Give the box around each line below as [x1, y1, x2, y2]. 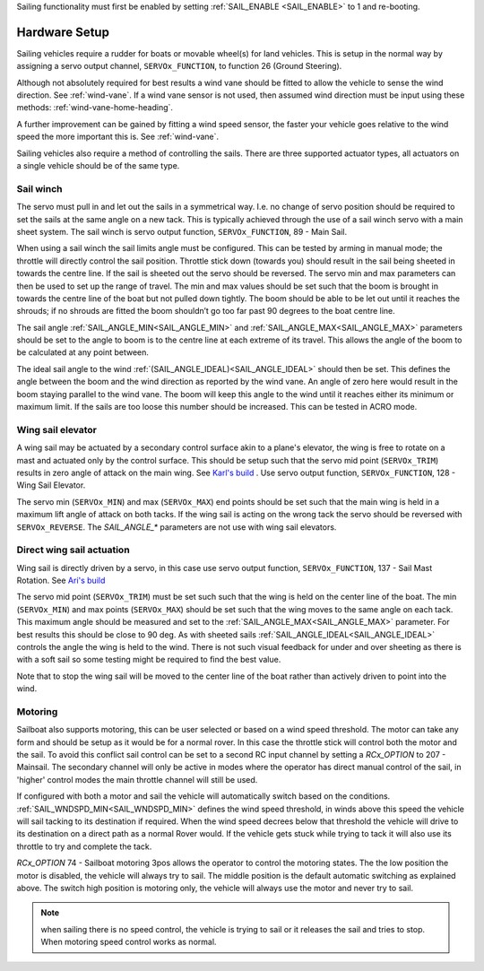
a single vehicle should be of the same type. [16, 160, 180, 171]
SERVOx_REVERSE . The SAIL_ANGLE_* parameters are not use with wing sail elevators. [16, 521, 337, 533]
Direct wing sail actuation [16, 543, 130, 556]
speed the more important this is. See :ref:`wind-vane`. [16, 131, 220, 143]
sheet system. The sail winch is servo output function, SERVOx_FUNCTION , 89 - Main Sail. [16, 226, 348, 237]
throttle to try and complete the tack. [16, 841, 152, 852]
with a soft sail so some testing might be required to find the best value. [16, 655, 281, 665]
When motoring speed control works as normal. [40, 937, 217, 948]
